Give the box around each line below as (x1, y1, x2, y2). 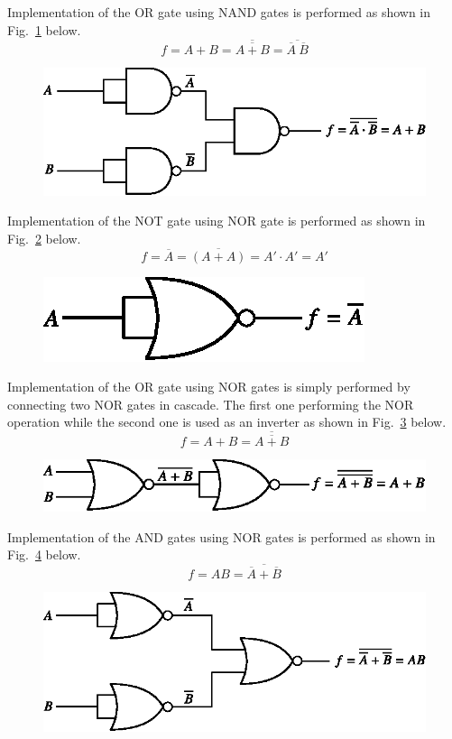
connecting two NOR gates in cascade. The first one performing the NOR (7, 394, 414, 413)
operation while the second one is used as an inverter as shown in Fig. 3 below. (7, 412, 447, 431)
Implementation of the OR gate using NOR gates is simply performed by (7, 377, 410, 396)
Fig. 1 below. (7, 20, 81, 39)
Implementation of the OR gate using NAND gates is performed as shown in (7, 3, 431, 21)
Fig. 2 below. (7, 228, 81, 247)
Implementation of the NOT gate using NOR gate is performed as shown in (7, 211, 426, 230)
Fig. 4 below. (7, 545, 81, 564)
